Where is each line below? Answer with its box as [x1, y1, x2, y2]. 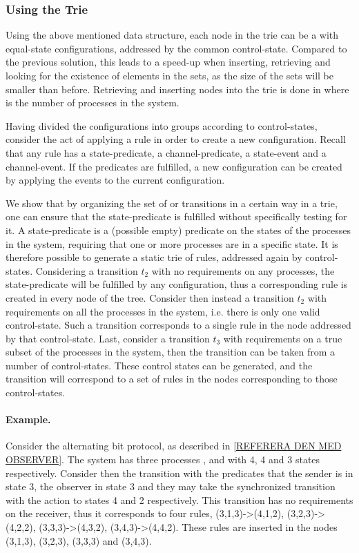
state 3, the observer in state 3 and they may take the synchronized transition [6, 479, 336, 494]
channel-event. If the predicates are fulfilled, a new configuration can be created [6, 159, 342, 173]
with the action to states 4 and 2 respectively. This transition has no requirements [6, 492, 353, 507]
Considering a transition [35, 263, 138, 278]
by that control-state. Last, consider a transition [6, 331, 210, 345]
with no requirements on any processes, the [151, 263, 335, 278]
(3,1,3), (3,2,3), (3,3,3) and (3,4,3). [6, 533, 152, 547]
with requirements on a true [223, 331, 342, 345]
